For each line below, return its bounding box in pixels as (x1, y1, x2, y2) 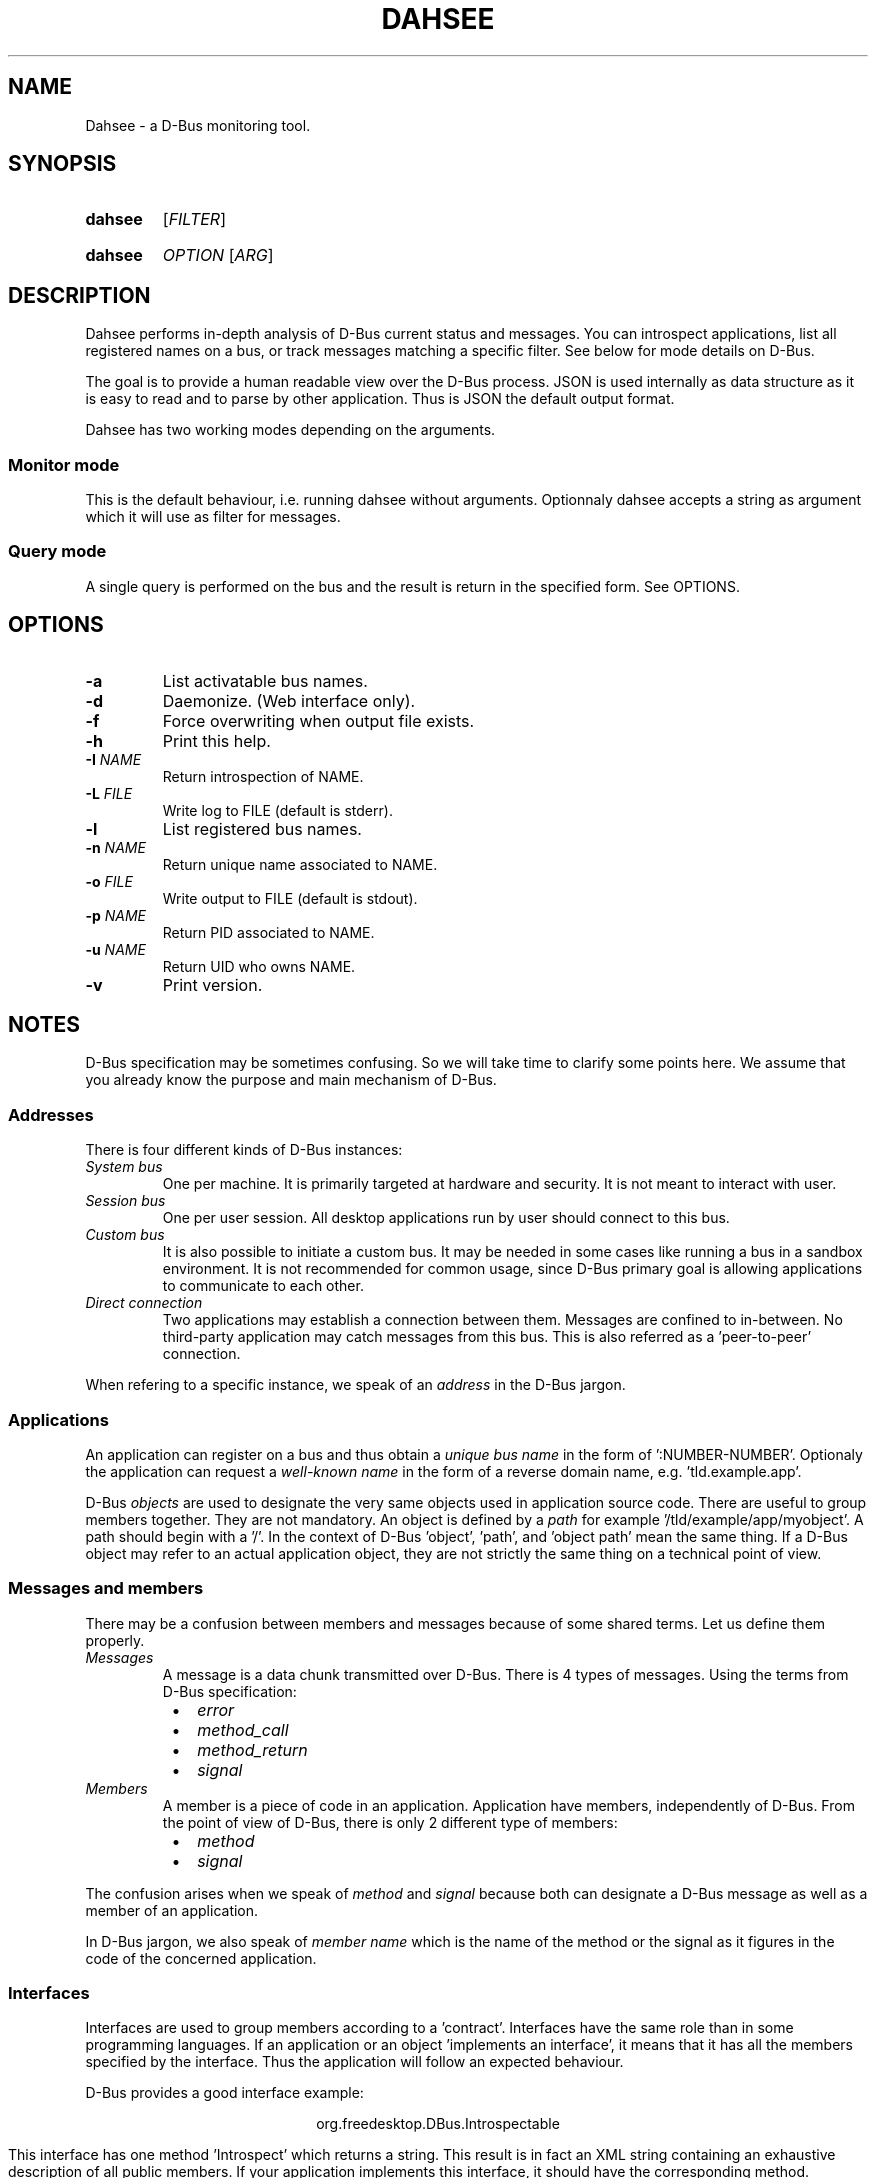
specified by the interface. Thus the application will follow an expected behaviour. (85, 2053, 624, 2071)
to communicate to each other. (162, 1277, 364, 1295)
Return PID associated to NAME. (162, 923, 375, 941)
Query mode (8, 541, 107, 562)
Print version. (162, 974, 263, 995)
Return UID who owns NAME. (162, 957, 356, 975)
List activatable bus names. (162, 670, 368, 691)
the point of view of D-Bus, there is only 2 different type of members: (162, 1813, 618, 1831)
